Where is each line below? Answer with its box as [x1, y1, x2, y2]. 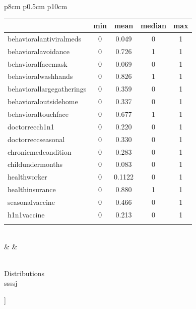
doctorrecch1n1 [8, 121, 54, 131]
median [140, 20, 166, 31]
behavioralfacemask [8, 58, 68, 69]
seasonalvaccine [8, 196, 55, 207]
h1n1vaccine [8, 209, 45, 219]
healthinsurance [8, 184, 56, 195]
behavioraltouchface [8, 109, 69, 119]
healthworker [8, 171, 47, 182]
